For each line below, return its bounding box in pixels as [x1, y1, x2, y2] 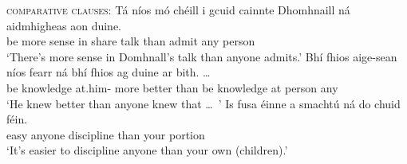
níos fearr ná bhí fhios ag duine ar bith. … [6, 64, 211, 80]
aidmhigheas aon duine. [6, 17, 121, 33]
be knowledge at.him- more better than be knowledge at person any [6, 79, 338, 96]
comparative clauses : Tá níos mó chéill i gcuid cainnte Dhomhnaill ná [6, 2, 350, 18]
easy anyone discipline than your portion [6, 126, 205, 143]
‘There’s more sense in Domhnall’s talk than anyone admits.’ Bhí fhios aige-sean [6, 48, 397, 64]
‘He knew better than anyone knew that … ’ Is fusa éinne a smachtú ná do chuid [6, 95, 401, 111]
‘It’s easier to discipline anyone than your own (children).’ [6, 142, 288, 158]
